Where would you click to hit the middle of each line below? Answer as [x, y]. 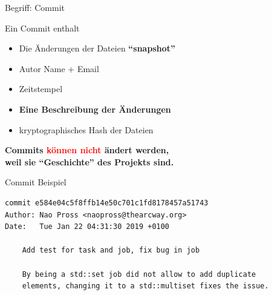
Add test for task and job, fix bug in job [111, 250]
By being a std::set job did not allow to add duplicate [139, 274]
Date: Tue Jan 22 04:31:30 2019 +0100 [87, 227]
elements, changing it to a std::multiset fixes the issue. [145, 286]
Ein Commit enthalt [42, 28]
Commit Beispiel [36, 182]
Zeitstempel [41, 89]
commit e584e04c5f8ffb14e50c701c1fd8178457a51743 [107, 203]
